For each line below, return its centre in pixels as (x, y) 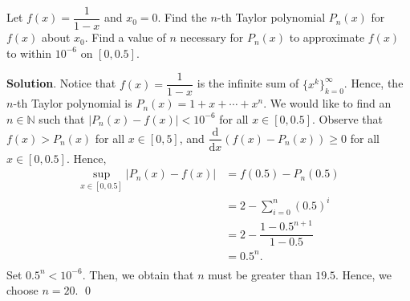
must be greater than (260, 274)
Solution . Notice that (61, 83)
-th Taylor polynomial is (73, 103)
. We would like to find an (327, 103)
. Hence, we (364, 274)
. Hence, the (373, 83)
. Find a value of (125, 37)
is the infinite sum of (248, 83)
